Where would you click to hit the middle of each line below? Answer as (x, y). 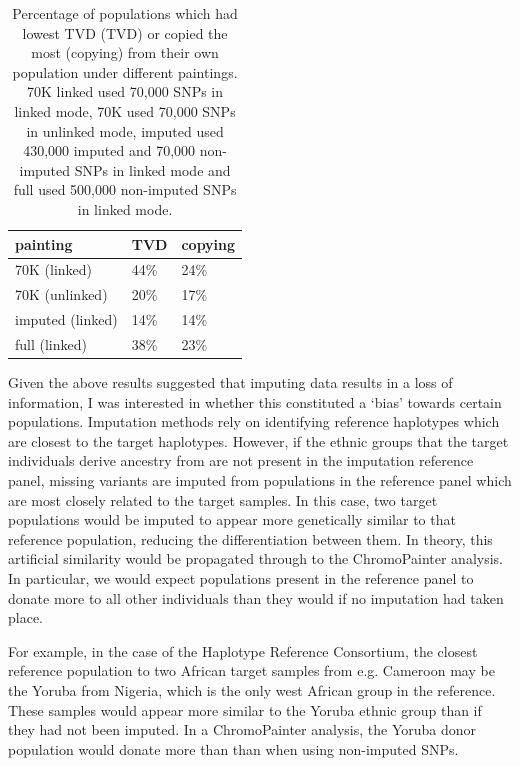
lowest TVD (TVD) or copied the (125, 32)
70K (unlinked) (61, 294)
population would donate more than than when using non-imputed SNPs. (233, 748)
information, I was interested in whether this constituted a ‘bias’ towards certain (255, 401)
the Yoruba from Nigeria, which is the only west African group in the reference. (252, 689)
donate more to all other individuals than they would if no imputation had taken (256, 597)
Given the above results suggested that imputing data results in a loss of (230, 382)
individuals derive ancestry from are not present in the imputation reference (241, 460)
